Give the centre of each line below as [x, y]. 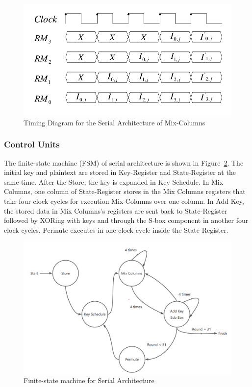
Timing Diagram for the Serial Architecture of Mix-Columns [114, 122]
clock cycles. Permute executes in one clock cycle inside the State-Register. [116, 230]
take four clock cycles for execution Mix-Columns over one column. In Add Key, [124, 201]
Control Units [32, 144]
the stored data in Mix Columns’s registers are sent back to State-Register [116, 210]
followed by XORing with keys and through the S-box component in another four [126, 220]
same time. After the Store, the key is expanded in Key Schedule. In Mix [114, 181]
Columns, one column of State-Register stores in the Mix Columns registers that [125, 191]
